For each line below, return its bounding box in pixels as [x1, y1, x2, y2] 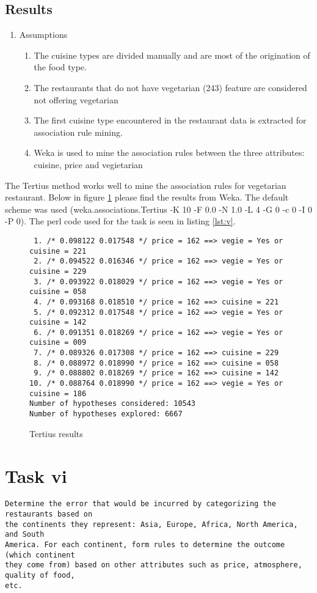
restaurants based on [5, 510, 93, 519]
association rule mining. [34, 125, 123, 138]
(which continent [5, 550, 75, 559]
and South [5, 530, 45, 539]
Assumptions [19, 28, 68, 41]
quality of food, [5, 571, 75, 580]
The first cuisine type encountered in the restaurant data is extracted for [34, 114, 307, 127]
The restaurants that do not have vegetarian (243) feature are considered [34, 81, 307, 94]
